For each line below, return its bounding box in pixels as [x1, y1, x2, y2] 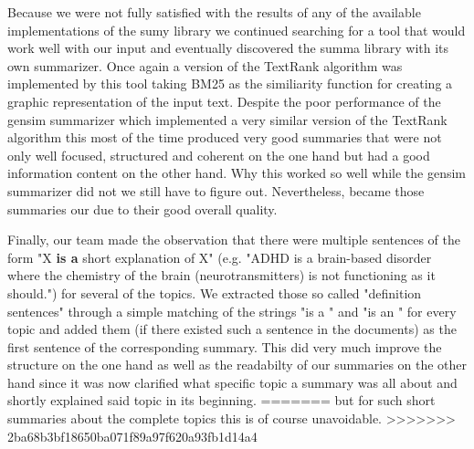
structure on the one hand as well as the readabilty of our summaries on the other [7, 355, 468, 374]
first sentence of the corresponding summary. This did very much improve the [7, 337, 442, 356]
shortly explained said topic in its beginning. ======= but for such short [7, 391, 436, 410]
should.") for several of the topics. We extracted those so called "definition [7, 283, 422, 302]
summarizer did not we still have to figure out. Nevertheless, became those [7, 181, 425, 200]
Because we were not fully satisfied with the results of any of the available [7, 3, 421, 21]
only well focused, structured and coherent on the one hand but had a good [7, 145, 430, 164]
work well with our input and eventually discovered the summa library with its [7, 38, 449, 57]
